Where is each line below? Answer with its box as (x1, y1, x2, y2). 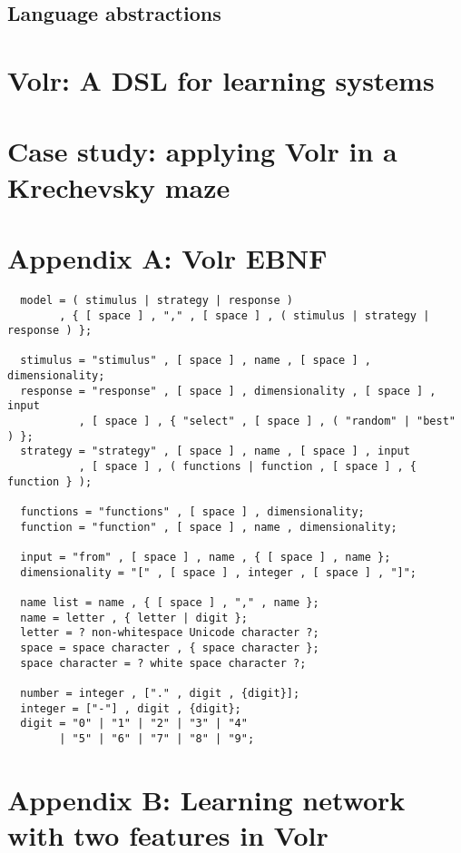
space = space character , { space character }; (20, 641, 319, 654)
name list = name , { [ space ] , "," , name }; (20, 595, 319, 609)
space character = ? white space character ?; (20, 656, 307, 670)
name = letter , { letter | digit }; (20, 611, 248, 624)
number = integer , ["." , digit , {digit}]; (20, 686, 300, 700)
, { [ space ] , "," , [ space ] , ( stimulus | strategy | (59, 309, 430, 322)
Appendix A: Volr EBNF (7, 239, 328, 276)
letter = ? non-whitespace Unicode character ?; (20, 626, 319, 640)
